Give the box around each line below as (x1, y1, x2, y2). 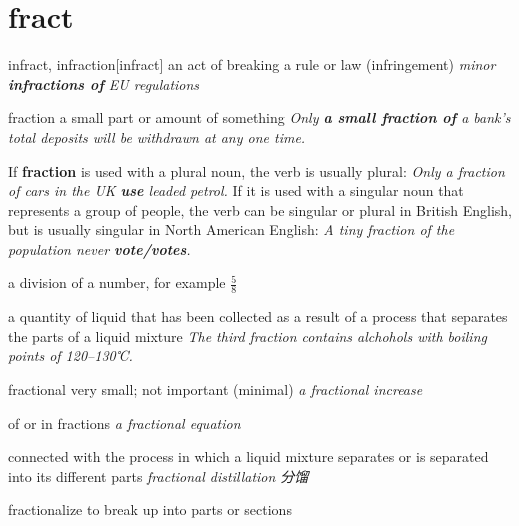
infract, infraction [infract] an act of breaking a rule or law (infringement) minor (8, 54, 496, 75)
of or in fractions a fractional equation (8, 412, 241, 433)
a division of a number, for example (8, 272, 226, 293)
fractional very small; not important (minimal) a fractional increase (8, 379, 423, 400)
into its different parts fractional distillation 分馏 (8, 465, 309, 486)
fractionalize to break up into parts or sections (8, 499, 292, 520)
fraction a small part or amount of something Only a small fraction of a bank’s (8, 107, 511, 128)
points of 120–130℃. (8, 345, 133, 366)
